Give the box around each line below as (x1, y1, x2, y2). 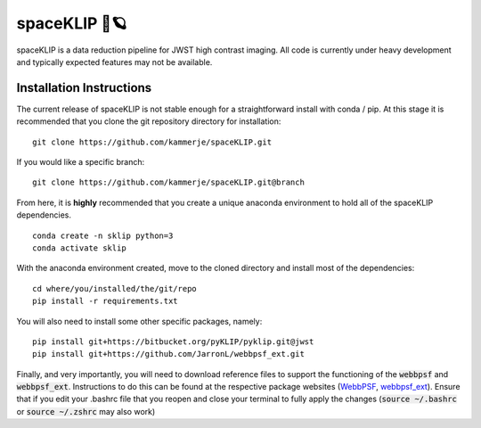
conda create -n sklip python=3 (32, 230, 174, 241)
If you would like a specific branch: (16, 157, 145, 168)
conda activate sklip (32, 243, 126, 253)
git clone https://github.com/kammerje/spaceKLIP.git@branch (32, 177, 305, 187)
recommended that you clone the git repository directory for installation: (16, 116, 281, 127)
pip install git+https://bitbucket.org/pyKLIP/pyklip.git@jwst (32, 336, 314, 347)
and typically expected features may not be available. (16, 56, 213, 67)
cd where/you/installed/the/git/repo (32, 284, 198, 293)
